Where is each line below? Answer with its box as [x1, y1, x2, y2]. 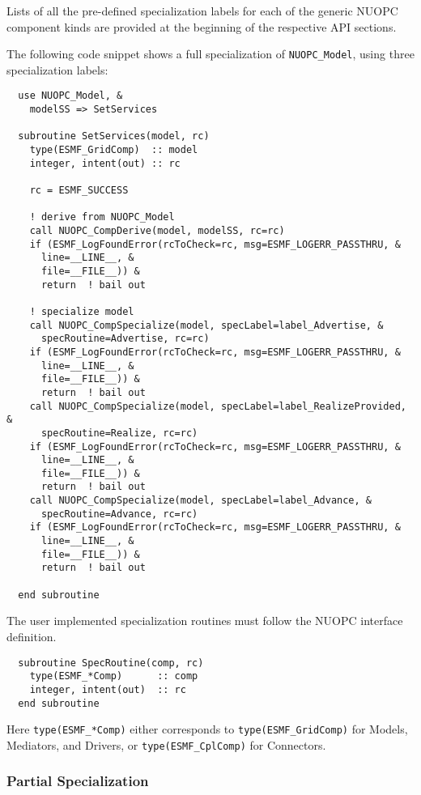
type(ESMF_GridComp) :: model [29, 144, 198, 156]
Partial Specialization [6, 771, 149, 791]
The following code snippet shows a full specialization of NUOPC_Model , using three [6, 45, 415, 62]
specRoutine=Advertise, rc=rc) [40, 333, 210, 345]
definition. [6, 627, 57, 644]
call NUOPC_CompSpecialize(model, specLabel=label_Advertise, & [29, 319, 384, 331]
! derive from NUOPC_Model [29, 211, 175, 223]
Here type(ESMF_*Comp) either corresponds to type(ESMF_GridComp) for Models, [6, 721, 408, 738]
